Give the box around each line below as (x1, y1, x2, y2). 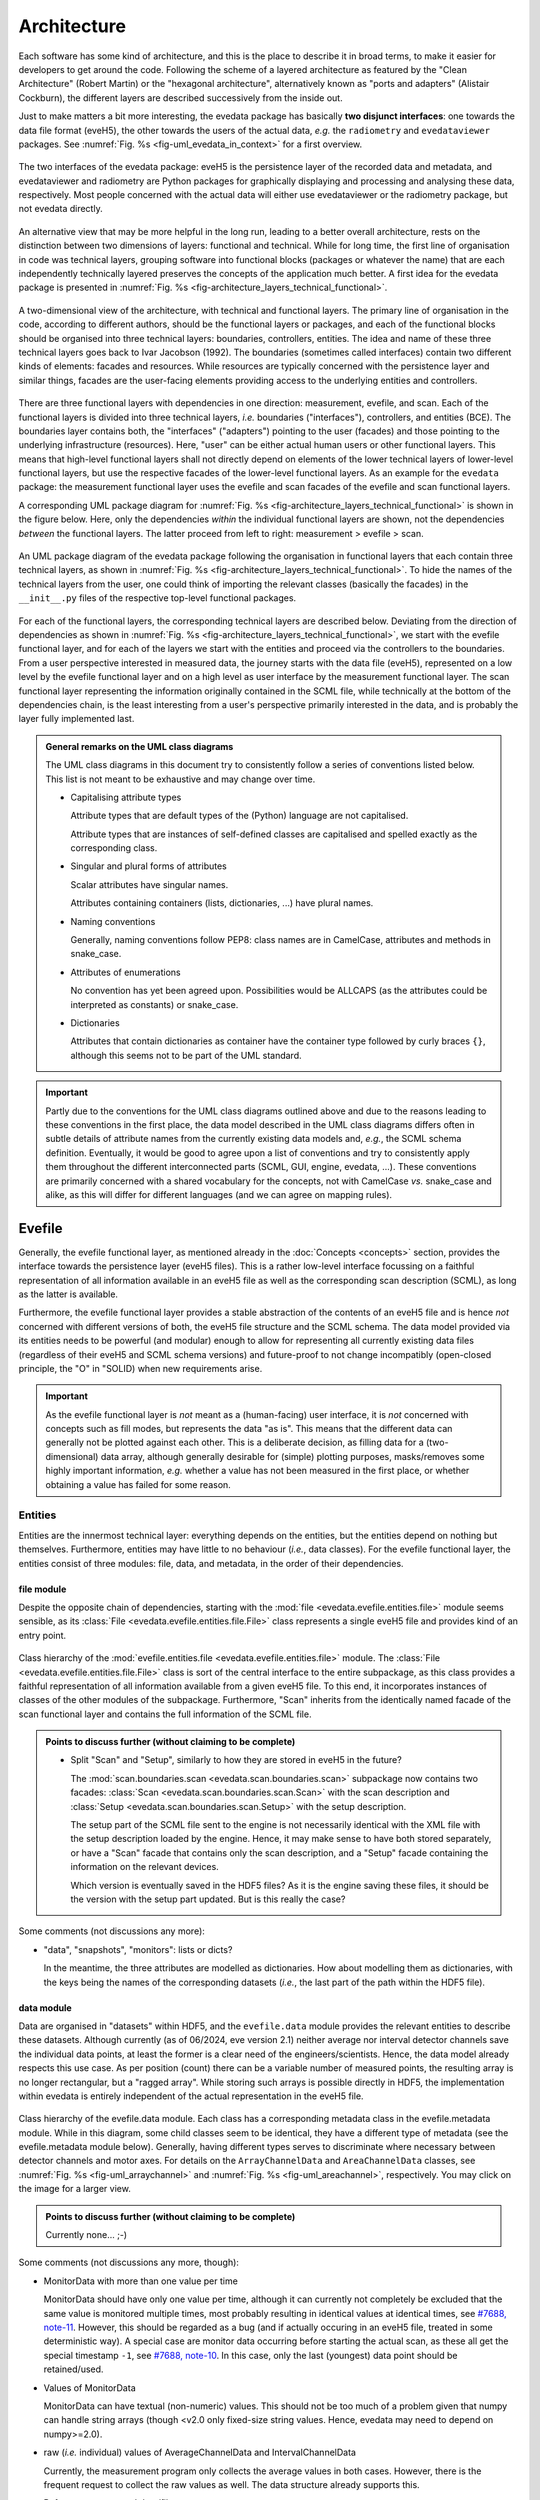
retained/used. (43, 2363, 104, 2375)
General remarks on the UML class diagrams (45, 740, 234, 752)
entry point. (18, 1629, 67, 1641)
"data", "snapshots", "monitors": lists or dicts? (43, 1943, 233, 1955)
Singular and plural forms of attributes (70, 860, 227, 872)
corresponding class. (70, 842, 158, 854)
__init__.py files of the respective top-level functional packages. (18, 592, 297, 604)
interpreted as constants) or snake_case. (70, 998, 239, 1010)
